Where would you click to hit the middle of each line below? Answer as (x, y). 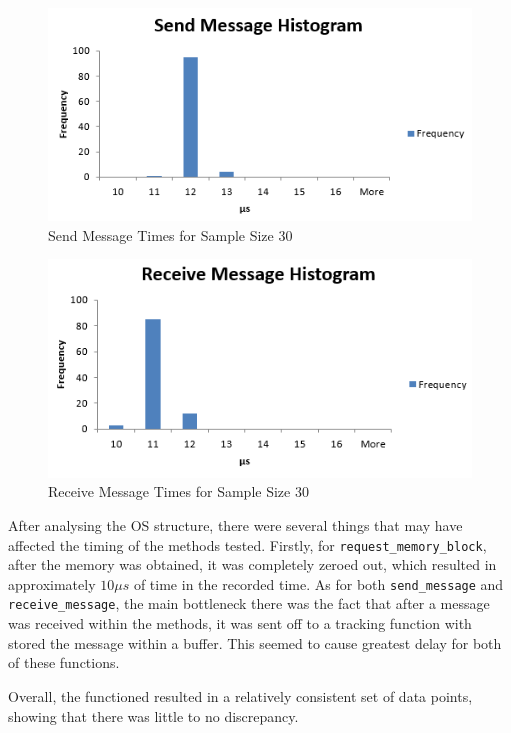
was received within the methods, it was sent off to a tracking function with (240, 623)
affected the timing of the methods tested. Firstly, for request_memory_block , (247, 544)
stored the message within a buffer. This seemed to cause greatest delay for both (255, 642)
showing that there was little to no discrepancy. (153, 715)
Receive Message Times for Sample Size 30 (178, 491)
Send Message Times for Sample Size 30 (170, 234)
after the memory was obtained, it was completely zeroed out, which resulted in (252, 564)
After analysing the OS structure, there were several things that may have (235, 524)
